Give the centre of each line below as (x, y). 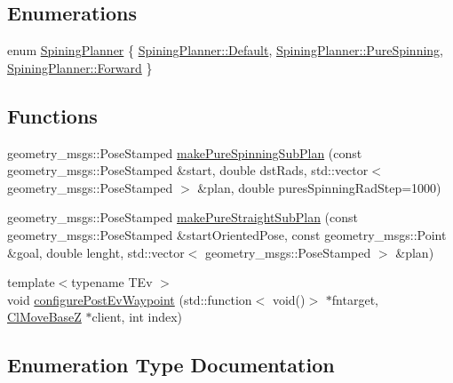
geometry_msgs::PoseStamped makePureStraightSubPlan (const (183, 217)
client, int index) (137, 317)
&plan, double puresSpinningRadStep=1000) (319, 187)
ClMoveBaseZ (44, 317)
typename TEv (112, 282)
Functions (52, 115)
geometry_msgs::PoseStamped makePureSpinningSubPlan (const (185, 152)
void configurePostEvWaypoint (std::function (130, 299)
